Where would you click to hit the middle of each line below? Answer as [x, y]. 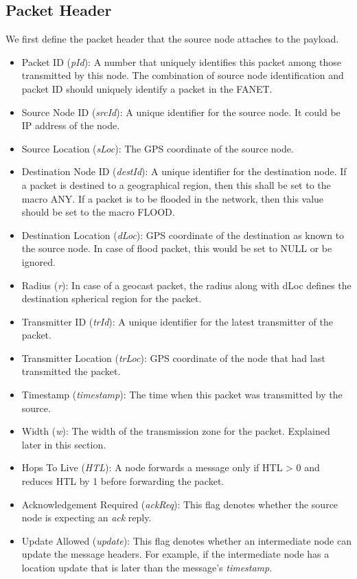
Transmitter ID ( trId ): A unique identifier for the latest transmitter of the [177, 321]
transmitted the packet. [71, 371]
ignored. [38, 261]
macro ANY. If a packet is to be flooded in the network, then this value [173, 198]
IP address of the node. [71, 125]
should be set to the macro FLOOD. [98, 212]
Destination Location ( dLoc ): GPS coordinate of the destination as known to [183, 235]
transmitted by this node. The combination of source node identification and [183, 75]
